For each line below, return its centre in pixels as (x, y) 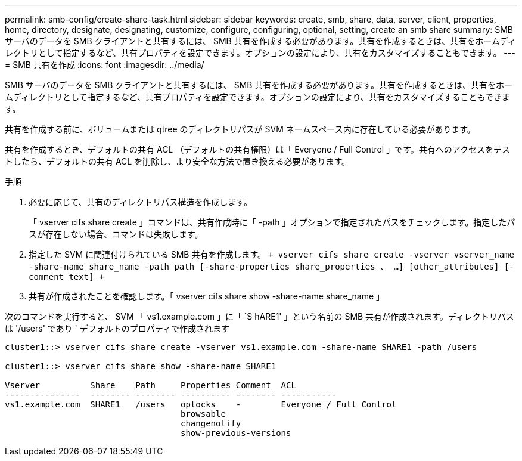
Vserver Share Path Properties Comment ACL (150, 385)
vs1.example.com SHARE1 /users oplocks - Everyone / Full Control (201, 404)
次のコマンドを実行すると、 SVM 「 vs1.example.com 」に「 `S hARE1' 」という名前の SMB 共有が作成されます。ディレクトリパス (260, 316)
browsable (203, 414)
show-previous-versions (236, 433)
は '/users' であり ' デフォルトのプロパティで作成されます (117, 328)
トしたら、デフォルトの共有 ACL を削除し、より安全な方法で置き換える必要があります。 (178, 161)
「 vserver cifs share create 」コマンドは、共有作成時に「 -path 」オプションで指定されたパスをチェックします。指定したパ (272, 222)
